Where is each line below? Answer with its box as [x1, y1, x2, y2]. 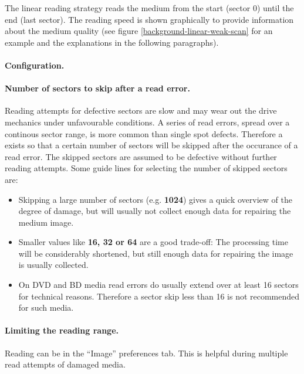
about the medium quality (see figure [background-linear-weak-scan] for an [5, 25, 273, 37]
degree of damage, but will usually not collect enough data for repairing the [18, 205, 291, 217]
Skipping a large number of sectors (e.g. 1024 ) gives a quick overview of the [18, 193, 292, 205]
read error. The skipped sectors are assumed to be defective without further [5, 150, 277, 162]
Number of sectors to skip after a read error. [5, 82, 190, 94]
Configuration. [5, 59, 65, 71]
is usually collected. [18, 259, 89, 271]
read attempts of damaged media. [5, 358, 126, 370]
